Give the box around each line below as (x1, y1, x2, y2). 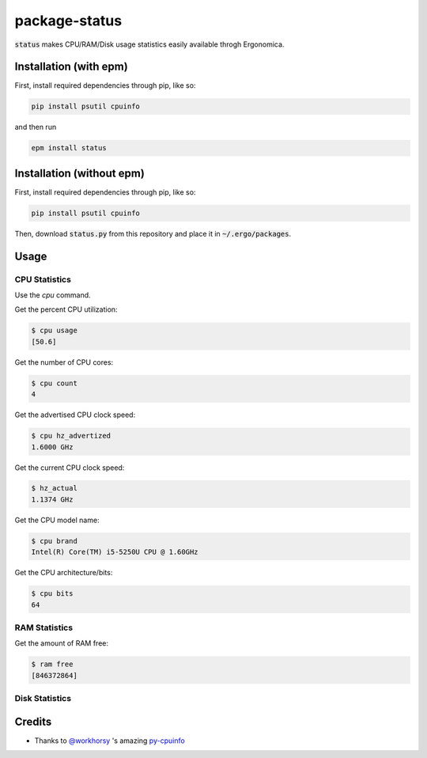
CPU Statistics (14, 274, 71, 285)
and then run (14, 123, 57, 132)
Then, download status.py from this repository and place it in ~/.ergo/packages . (14, 229, 292, 238)
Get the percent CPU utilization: (14, 305, 118, 314)
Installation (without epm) (14, 166, 145, 180)
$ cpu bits (31, 589, 74, 598)
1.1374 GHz (31, 495, 74, 504)
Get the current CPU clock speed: (14, 463, 125, 472)
